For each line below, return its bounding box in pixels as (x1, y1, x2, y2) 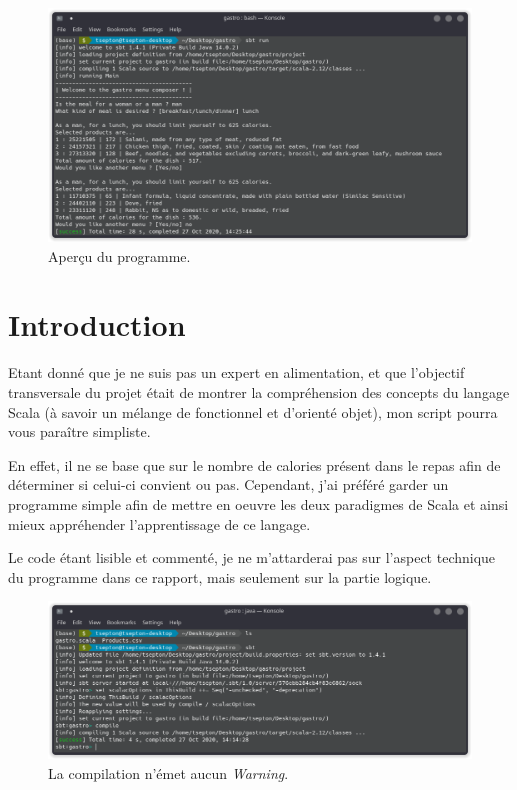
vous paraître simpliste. (8, 421, 151, 442)
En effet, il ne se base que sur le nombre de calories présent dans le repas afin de (8, 454, 501, 475)
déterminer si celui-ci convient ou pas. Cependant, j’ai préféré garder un (8, 474, 449, 495)
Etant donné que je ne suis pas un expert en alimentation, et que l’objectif (8, 362, 465, 383)
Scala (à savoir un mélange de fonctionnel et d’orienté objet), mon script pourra (8, 401, 498, 422)
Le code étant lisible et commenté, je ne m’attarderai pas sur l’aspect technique (8, 547, 496, 568)
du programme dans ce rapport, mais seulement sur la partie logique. (8, 566, 432, 587)
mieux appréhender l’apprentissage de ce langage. (8, 513, 311, 534)
